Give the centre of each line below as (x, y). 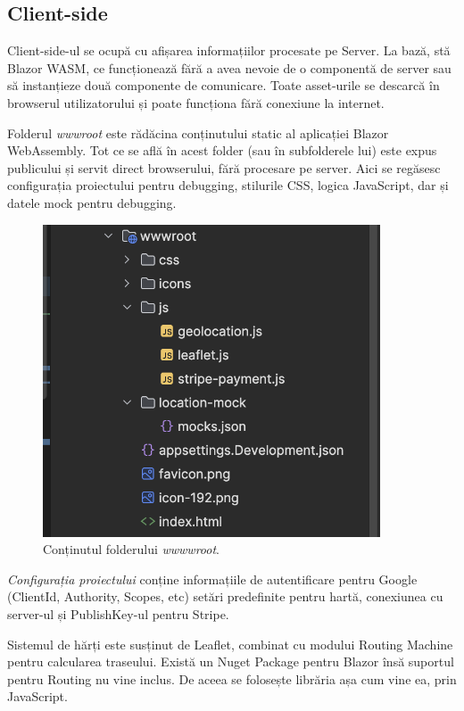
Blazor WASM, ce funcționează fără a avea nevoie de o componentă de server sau (229, 67)
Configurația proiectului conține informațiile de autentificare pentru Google (212, 579)
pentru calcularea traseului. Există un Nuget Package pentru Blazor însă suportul (231, 661)
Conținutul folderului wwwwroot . (132, 549)
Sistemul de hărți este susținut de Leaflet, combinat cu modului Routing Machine (230, 644)
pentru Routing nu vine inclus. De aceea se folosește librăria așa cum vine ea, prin (232, 678)
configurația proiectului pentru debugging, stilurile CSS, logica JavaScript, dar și (228, 185)
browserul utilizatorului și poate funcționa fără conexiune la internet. (196, 102)
